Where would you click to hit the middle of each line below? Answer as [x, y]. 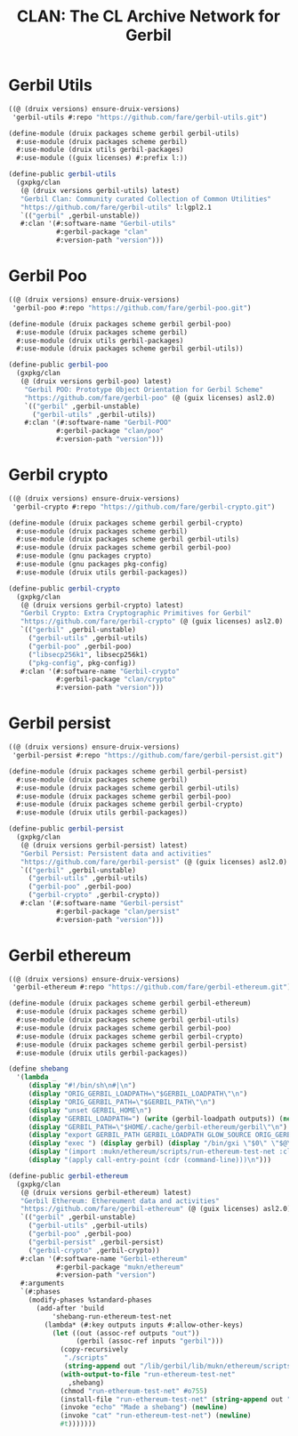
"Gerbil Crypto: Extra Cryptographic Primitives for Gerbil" [136, 614]
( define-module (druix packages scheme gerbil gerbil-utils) [124, 133]
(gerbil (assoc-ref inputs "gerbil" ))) [150, 1341]
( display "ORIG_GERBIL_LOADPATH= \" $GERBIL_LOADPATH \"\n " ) [138, 1094]
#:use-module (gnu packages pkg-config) [92, 565]
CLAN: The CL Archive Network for [149, 16]
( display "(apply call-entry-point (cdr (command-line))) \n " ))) [150, 1160]
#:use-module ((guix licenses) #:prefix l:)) [102, 158]
